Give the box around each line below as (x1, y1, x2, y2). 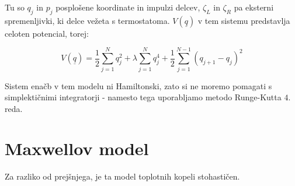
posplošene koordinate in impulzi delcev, (55, 1, 200, 13)
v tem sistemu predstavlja (197, 14, 290, 26)
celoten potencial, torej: (5, 27, 89, 39)
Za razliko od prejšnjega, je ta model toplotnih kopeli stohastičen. (5, 170, 240, 183)
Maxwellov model (5, 136, 149, 160)
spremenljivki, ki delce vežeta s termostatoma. (5, 14, 170, 26)
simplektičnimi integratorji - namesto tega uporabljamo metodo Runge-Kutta (5, 91, 282, 103)
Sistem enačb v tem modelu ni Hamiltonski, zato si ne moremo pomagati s (5, 79, 272, 92)
